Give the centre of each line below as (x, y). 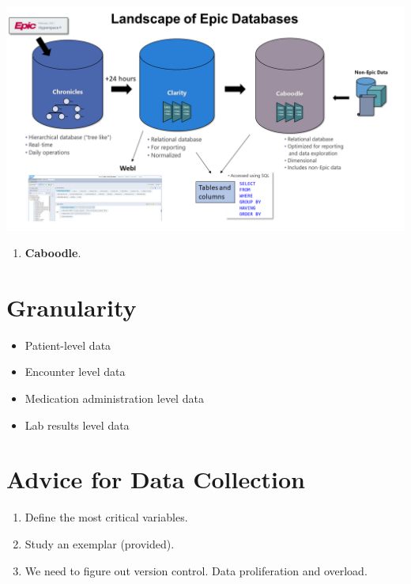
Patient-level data (68, 345)
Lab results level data (77, 425)
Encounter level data (75, 372)
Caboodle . (53, 253)
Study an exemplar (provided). (100, 543)
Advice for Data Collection (156, 479)
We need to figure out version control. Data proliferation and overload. (196, 570)
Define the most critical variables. (106, 517)
